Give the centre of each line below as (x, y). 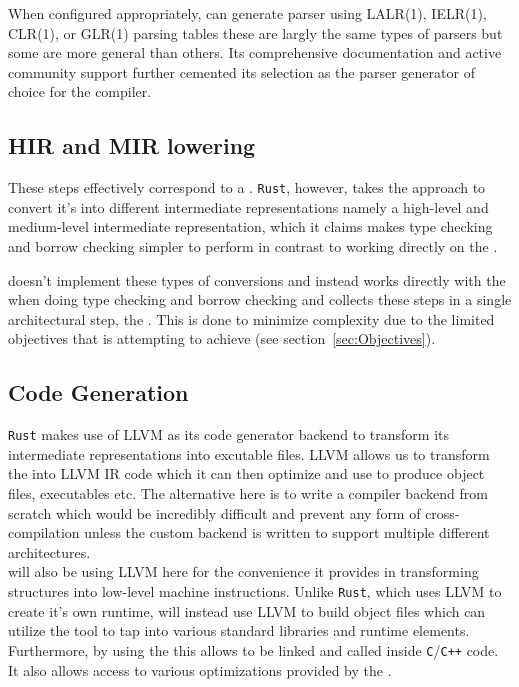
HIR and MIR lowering (132, 145)
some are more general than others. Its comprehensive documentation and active (255, 52)
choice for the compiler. (80, 91)
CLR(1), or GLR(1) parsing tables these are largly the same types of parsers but (255, 32)
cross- (442, 512)
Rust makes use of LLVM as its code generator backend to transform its (229, 434)
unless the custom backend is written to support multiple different (287, 532)
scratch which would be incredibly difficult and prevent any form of (214, 512)
